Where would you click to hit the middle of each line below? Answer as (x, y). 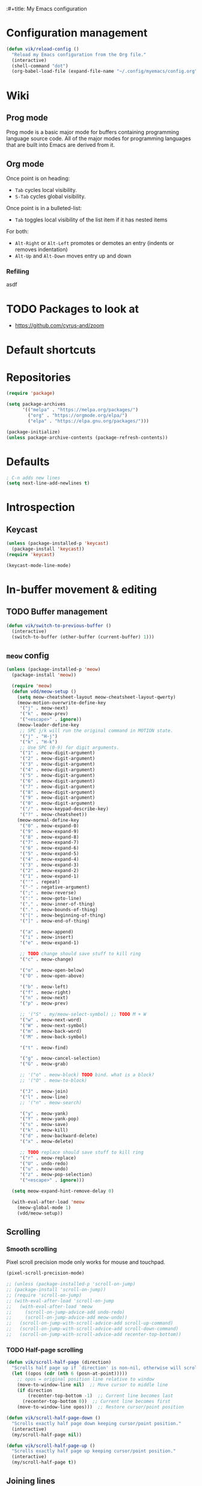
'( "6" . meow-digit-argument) (57, 781)
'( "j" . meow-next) (44, 708)
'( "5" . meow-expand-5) (49, 854)
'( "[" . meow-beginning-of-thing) (63, 915)
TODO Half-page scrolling (45, 1349)
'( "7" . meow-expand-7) (49, 843)
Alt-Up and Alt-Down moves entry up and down (73, 256)
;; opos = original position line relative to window (86, 1379)
